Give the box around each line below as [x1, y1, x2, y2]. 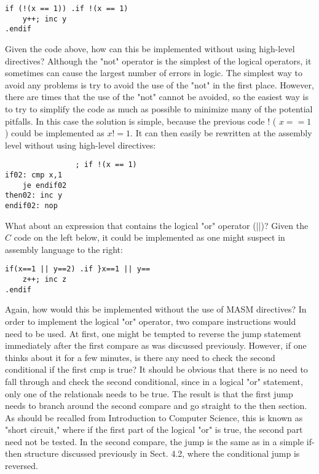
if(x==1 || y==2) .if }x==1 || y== [5, 265, 151, 274]
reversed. [5, 459, 38, 472]
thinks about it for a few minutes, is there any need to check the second [5, 351, 275, 363]
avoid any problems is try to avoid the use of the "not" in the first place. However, [5, 78, 314, 91]
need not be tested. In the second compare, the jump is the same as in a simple [5, 435, 304, 448]
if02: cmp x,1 [5, 170, 63, 179]
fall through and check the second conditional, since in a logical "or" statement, [5, 375, 303, 387]
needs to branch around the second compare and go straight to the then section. [5, 399, 307, 412]
